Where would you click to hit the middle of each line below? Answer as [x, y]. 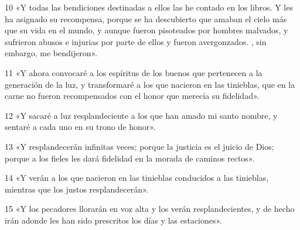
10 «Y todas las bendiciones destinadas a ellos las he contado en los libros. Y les [149, 7]
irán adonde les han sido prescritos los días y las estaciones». [114, 220]
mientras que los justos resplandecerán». [77, 189]
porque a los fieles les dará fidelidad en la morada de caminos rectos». [130, 158]
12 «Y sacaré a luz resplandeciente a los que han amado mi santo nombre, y [141, 115]
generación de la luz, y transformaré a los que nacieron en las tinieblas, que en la [150, 84]
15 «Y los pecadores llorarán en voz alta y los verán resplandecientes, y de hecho [150, 209]
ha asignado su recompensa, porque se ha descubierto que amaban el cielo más [146, 18]
